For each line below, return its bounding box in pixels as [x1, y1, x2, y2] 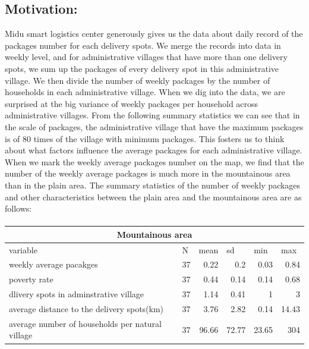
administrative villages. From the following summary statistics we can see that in [5, 109, 300, 121]
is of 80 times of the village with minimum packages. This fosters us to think [5, 132, 285, 144]
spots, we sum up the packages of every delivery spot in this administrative [5, 62, 279, 74]
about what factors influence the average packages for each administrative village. [5, 144, 302, 156]
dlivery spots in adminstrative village [9, 288, 144, 300]
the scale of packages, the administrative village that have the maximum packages [5, 120, 304, 133]
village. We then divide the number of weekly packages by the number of [5, 74, 270, 86]
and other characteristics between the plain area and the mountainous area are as [5, 190, 302, 203]
